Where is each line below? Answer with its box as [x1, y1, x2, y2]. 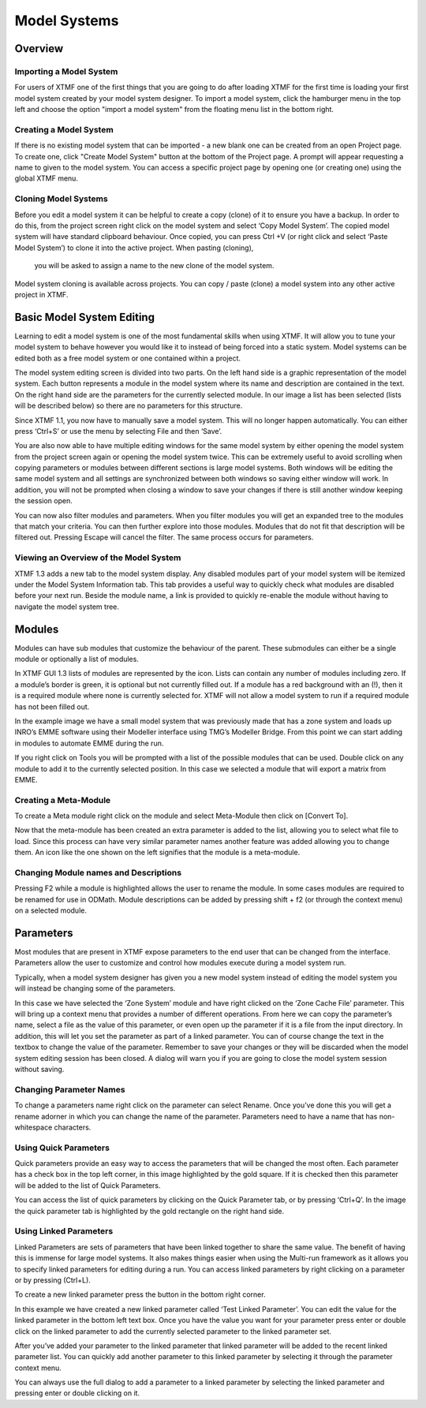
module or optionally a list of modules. [14, 655, 140, 664]
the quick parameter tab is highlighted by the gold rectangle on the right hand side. [14, 1206, 284, 1216]
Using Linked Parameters [14, 1226, 114, 1237]
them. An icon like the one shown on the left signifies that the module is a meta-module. [14, 848, 301, 857]
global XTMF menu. [14, 174, 79, 183]
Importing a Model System [14, 65, 118, 77]
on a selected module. [14, 906, 87, 915]
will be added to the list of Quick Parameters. [14, 1180, 161, 1190]
